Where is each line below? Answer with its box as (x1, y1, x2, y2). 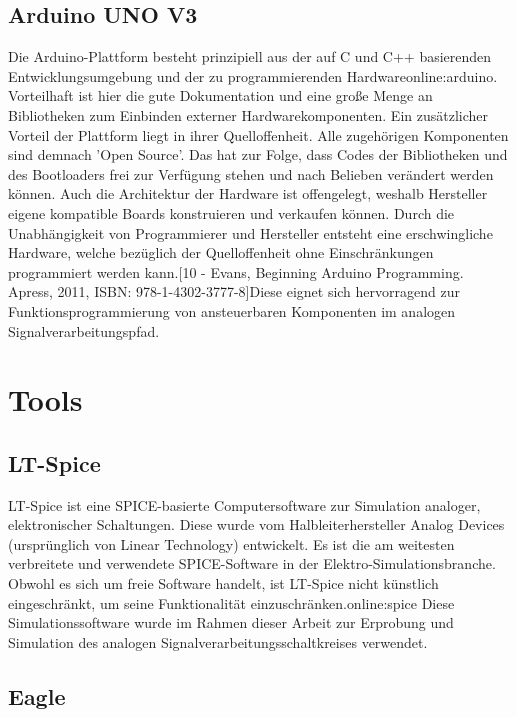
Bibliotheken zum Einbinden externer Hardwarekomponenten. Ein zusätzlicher (8, 104, 489, 125)
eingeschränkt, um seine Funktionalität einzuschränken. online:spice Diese (8, 592, 455, 613)
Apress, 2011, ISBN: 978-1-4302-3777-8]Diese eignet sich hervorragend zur (8, 281, 460, 302)
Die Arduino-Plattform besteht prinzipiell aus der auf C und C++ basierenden (8, 46, 492, 67)
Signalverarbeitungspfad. (8, 320, 160, 341)
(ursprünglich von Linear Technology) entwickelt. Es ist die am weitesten (8, 533, 455, 554)
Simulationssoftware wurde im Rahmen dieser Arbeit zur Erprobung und (8, 612, 454, 633)
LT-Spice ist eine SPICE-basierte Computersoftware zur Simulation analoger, (8, 494, 481, 515)
